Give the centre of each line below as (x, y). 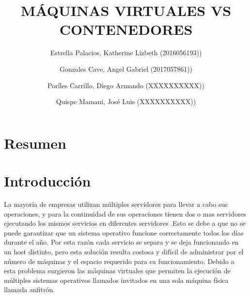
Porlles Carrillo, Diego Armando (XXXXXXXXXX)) (126, 85)
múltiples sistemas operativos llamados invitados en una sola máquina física (116, 280)
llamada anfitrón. (30, 289)
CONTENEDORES (126, 29)
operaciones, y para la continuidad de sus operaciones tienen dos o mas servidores (125, 213)
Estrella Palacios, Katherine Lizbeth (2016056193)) (126, 53)
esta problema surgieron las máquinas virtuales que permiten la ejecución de (117, 271)
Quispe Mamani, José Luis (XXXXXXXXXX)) (126, 101)
